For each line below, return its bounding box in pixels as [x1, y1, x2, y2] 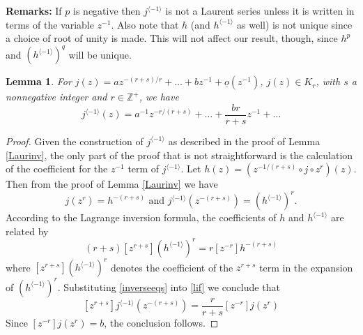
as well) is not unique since [237, 17, 353, 31]
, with [316, 74, 341, 89]
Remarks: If [6, 3, 62, 17]
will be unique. [68, 47, 132, 61]
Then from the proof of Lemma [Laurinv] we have [6, 177, 218, 191]
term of [128, 161, 160, 176]
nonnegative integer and [6, 89, 107, 104]
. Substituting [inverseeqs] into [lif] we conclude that [57, 279, 280, 294]
